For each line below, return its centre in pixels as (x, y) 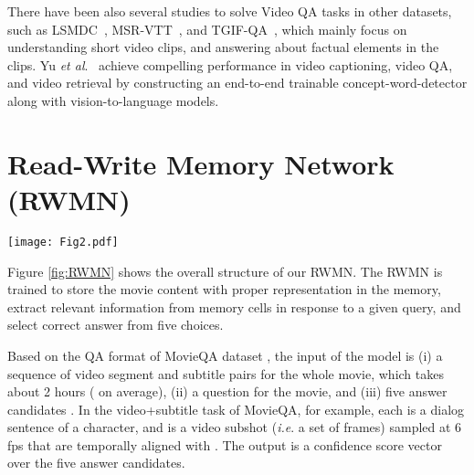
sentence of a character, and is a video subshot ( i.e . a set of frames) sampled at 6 (235, 427)
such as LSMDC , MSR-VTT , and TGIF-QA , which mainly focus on (207, 29)
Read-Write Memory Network (201, 163)
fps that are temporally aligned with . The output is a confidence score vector (225, 444)
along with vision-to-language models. (113, 100)
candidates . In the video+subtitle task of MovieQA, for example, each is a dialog (236, 409)
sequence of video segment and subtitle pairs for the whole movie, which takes (226, 373)
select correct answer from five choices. (116, 325)
